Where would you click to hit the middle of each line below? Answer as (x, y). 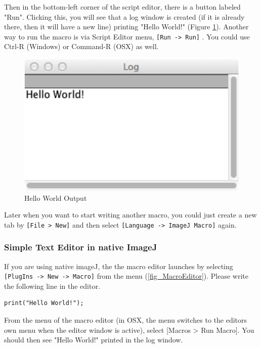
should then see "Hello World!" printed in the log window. (94, 340)
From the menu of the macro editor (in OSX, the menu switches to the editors (126, 320)
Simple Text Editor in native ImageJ (81, 247)
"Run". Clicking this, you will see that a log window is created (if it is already (124, 16)
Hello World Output (56, 198)
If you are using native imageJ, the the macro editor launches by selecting (119, 266)
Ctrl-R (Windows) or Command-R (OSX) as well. (81, 46)
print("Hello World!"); (44, 303)
